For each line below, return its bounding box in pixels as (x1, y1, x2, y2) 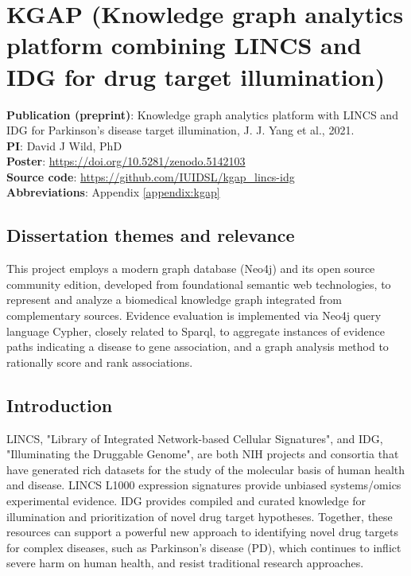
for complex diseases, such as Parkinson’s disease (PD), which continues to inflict (6, 539, 401, 555)
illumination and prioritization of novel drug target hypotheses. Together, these (6, 508, 393, 524)
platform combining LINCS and (6, 29, 362, 61)
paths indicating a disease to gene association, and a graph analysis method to (6, 338, 389, 355)
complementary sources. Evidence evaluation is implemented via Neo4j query (6, 307, 382, 324)
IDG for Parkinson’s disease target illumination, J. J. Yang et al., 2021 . (6, 122, 355, 138)
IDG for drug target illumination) (6, 60, 386, 92)
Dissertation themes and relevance (6, 223, 295, 247)
